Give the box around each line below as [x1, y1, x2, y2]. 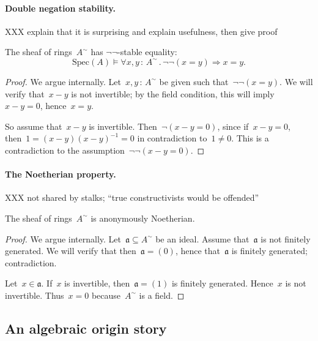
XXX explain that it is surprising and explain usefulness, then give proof [5, 24, 278, 37]
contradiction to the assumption [5, 143, 125, 156]
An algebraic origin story [5, 318, 167, 337]
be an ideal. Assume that [155, 232, 250, 245]
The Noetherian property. [5, 168, 116, 181]
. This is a [231, 132, 269, 144]
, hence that [175, 244, 220, 257]
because [91, 288, 121, 301]
